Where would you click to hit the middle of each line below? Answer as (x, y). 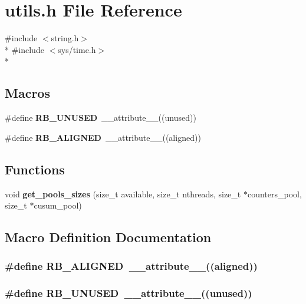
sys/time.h (77, 49)
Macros (27, 93)
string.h (65, 38)
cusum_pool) (58, 205)
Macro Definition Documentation (108, 237)
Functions (35, 169)
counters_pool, (274, 194)
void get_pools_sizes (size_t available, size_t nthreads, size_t (123, 194)
